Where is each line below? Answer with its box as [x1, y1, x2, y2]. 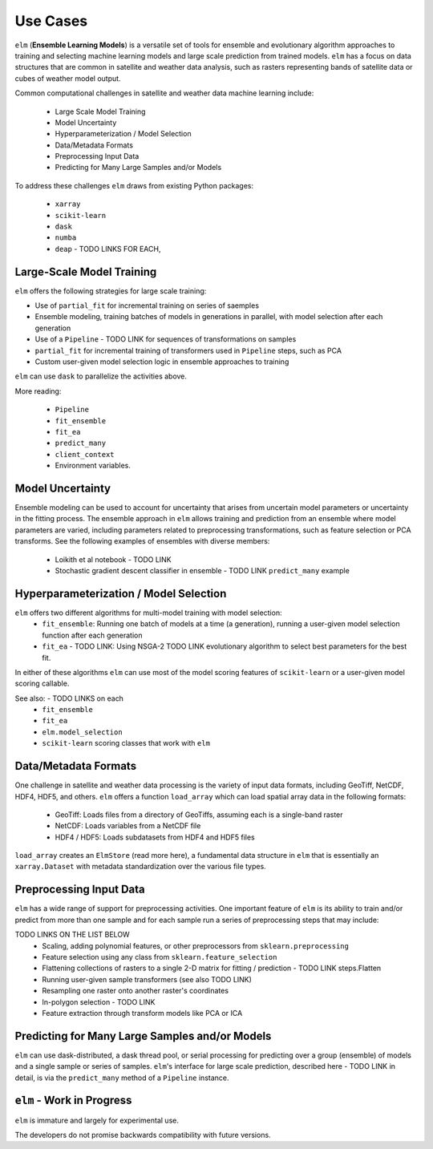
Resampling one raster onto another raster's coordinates [42, 986, 229, 996]
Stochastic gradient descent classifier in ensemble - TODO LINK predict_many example [55, 566, 350, 576]
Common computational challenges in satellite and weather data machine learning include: [14, 88, 314, 98]
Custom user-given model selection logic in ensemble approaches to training [34, 357, 289, 366]
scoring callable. [14, 678, 70, 689]
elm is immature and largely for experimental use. [14, 1115, 180, 1125]
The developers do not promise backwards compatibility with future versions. [14, 1130, 272, 1139]
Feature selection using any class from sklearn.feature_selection [42, 952, 277, 961]
